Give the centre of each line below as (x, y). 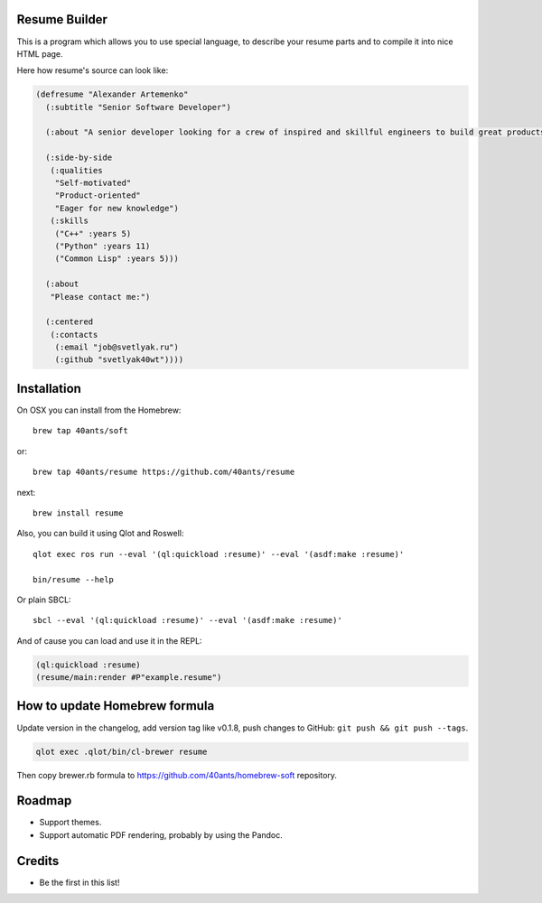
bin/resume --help (74, 579)
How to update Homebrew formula (116, 706)
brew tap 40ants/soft (80, 431)
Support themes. (70, 823)
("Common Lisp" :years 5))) (117, 259)
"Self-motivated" (93, 183)
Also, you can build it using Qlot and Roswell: (100, 534)
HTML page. (40, 53)
